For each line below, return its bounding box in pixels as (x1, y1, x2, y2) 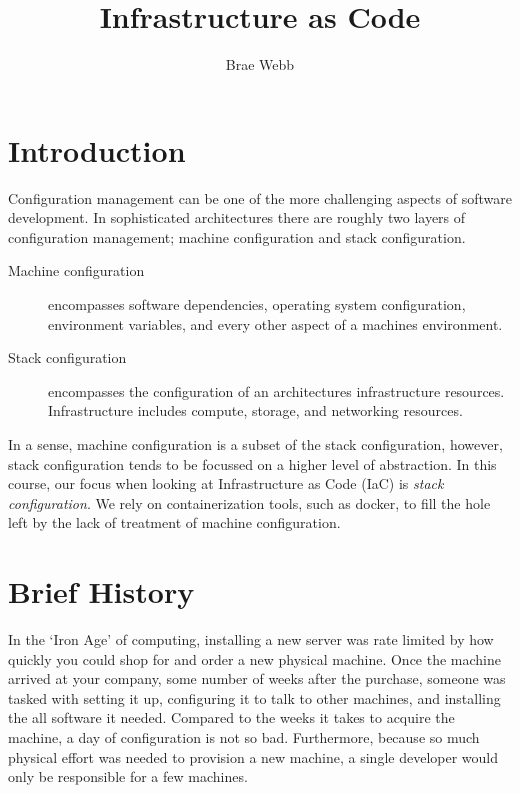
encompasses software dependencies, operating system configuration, (48, 294, 466, 315)
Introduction (8, 129, 186, 170)
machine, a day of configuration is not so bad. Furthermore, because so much (8, 727, 480, 748)
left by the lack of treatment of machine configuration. (8, 512, 341, 533)
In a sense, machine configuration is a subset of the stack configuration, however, (8, 434, 503, 454)
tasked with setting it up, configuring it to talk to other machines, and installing (8, 687, 501, 708)
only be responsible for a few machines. (8, 766, 248, 787)
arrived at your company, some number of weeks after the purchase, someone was (8, 668, 506, 689)
